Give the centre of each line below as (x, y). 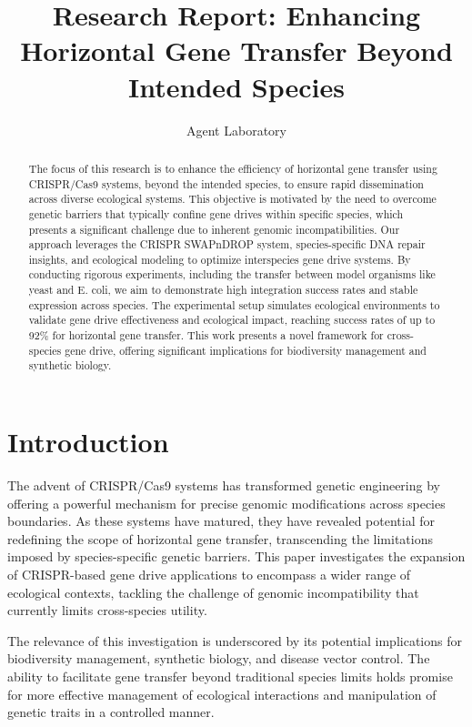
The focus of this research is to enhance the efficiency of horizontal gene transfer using (233, 168)
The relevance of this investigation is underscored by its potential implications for (235, 640)
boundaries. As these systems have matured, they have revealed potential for (221, 521)
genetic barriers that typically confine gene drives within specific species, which (216, 213)
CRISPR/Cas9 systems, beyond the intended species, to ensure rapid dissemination (226, 183)
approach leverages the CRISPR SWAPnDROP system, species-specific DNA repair (227, 244)
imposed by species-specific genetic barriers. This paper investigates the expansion (236, 556)
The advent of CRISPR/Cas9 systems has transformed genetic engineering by (224, 485)
